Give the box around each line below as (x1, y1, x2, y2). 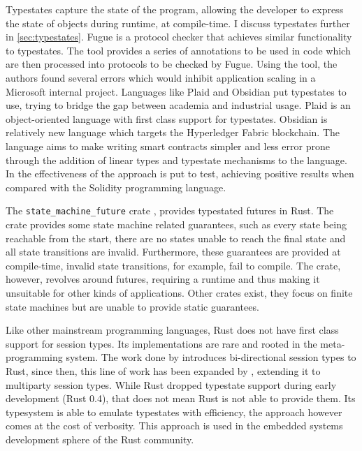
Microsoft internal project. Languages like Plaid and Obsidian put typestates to (6, 84, 347, 98)
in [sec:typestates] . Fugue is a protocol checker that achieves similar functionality (6, 29, 352, 44)
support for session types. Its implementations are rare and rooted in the (6, 336, 317, 350)
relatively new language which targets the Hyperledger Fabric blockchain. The (6, 125, 340, 140)
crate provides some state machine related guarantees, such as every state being (6, 216, 347, 231)
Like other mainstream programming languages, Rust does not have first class (6, 323, 339, 337)
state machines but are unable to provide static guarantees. (6, 299, 259, 313)
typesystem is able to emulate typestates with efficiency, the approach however (6, 404, 342, 419)
